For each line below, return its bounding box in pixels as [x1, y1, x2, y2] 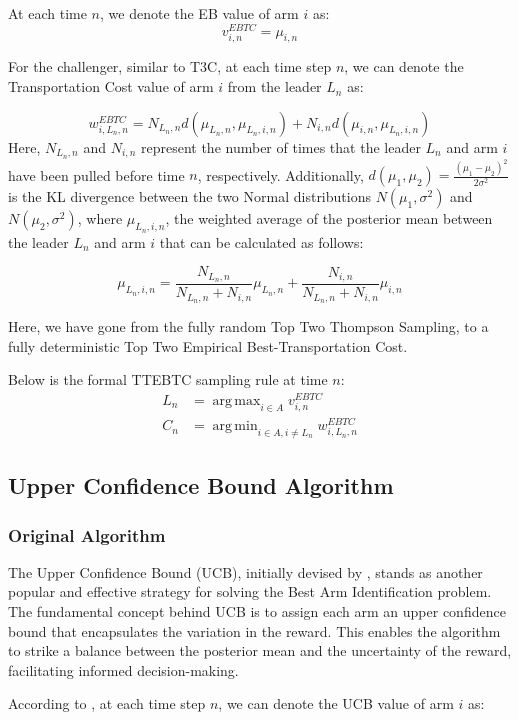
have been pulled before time [8, 164, 185, 185]
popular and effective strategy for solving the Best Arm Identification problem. [8, 581, 492, 602]
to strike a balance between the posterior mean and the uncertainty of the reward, [8, 640, 512, 661]
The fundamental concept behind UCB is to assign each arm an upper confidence [8, 601, 506, 622]
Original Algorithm [8, 522, 166, 547]
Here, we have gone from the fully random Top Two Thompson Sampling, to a [8, 315, 489, 336]
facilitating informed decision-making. [8, 659, 239, 680]
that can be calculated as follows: [159, 231, 364, 252]
